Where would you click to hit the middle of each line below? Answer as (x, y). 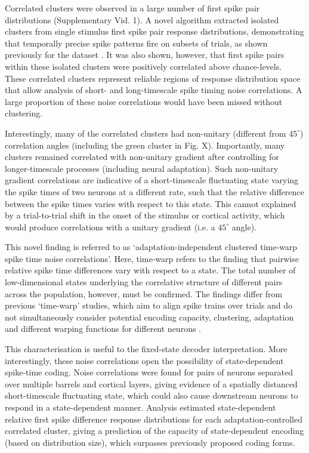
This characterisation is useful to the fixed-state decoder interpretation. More (146, 349)
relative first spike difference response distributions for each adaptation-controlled (154, 419)
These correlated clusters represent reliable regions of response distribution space (153, 78)
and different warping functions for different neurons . (103, 329)
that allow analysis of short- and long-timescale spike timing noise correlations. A (154, 90)
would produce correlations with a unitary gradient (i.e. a (110, 226)
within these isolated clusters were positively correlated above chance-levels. (143, 66)
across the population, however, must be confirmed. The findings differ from (144, 293)
